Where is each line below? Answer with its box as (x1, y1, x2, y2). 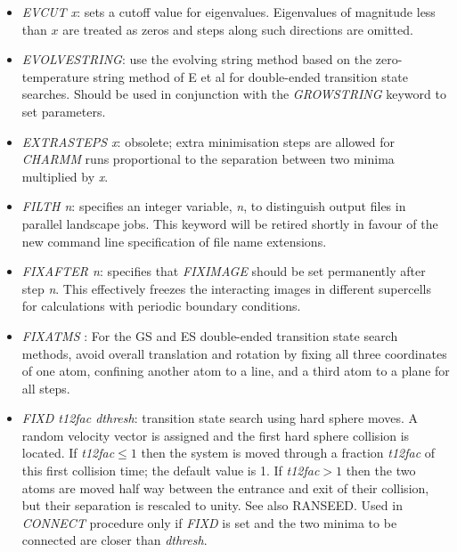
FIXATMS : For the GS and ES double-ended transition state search (21, 326, 398, 345)
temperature (21, 67, 89, 85)
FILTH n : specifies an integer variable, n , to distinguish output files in (21, 197, 406, 215)
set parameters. (21, 101, 106, 120)
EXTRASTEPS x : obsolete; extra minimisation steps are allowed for (21, 132, 396, 150)
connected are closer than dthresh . (21, 531, 208, 549)
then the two (346, 461, 416, 480)
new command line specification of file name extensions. (21, 231, 327, 250)
